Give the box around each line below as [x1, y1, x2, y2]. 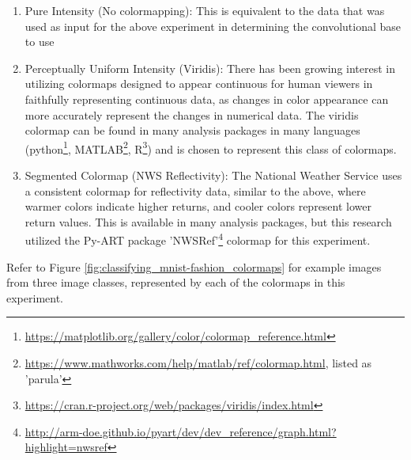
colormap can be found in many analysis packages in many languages [25, 122, 360, 139]
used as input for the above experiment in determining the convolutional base [25, 17, 401, 34]
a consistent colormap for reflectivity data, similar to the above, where [25, 182, 366, 199]
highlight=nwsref [25, 439, 107, 455]
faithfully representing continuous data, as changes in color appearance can [25, 90, 389, 107]
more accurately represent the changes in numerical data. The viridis [25, 106, 359, 123]
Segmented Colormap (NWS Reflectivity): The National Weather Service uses [25, 167, 402, 183]
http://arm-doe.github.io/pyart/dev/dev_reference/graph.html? [25, 423, 337, 439]
